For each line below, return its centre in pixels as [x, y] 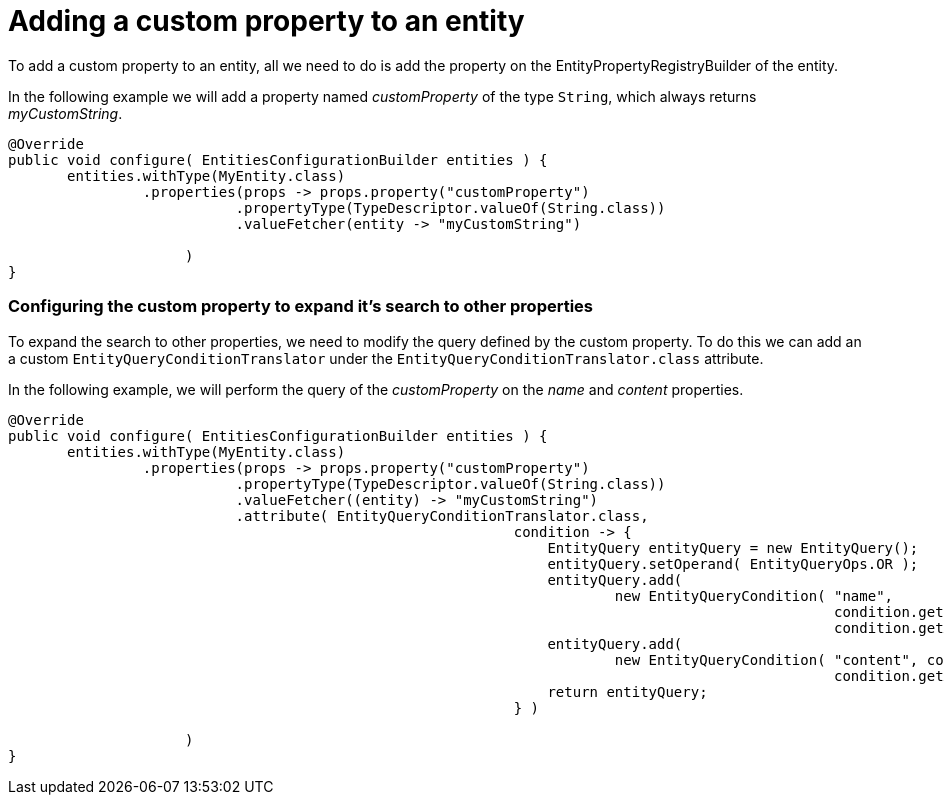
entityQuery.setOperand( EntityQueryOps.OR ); [733, 563]
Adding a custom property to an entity [266, 21]
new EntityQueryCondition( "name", [754, 595]
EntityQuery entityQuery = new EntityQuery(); [733, 547]
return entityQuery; [627, 691]
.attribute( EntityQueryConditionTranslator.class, [442, 515]
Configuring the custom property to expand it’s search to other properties [301, 306]
